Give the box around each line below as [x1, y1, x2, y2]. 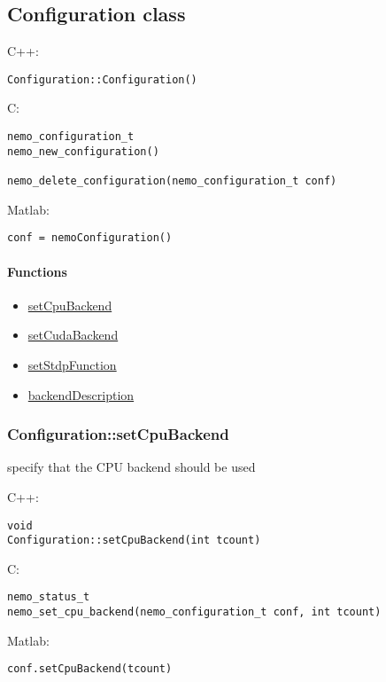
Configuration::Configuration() [7, 73, 197, 86]
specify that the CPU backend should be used [7, 458, 256, 476]
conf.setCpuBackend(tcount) [7, 662, 173, 676]
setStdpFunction [27, 355, 117, 373]
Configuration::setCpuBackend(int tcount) [7, 534, 261, 547]
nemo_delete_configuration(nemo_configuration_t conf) [7, 175, 337, 188]
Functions [7, 262, 67, 280]
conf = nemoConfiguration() [7, 231, 173, 245]
